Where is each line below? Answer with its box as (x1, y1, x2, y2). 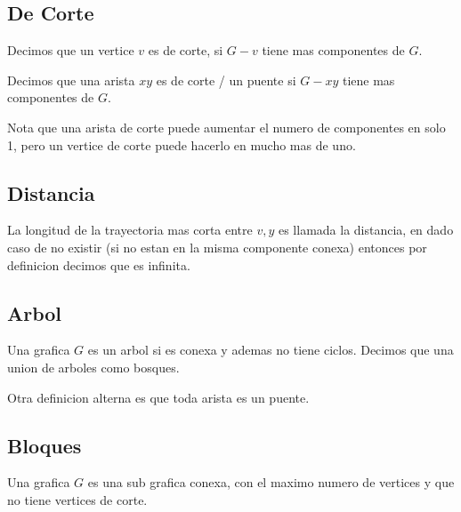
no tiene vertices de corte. (7, 490, 148, 508)
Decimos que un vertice (7, 41, 134, 60)
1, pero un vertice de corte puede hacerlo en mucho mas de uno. (7, 135, 356, 154)
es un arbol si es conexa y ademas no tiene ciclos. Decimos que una (87, 340, 454, 359)
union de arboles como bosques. (7, 357, 180, 376)
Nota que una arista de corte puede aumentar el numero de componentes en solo (7, 117, 446, 136)
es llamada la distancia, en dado (278, 220, 454, 239)
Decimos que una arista (7, 70, 135, 89)
